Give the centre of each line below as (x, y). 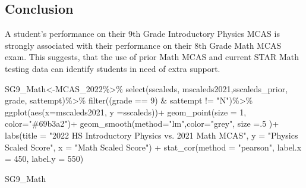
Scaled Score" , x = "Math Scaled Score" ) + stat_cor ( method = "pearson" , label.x (153, 147)
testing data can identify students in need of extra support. (113, 68)
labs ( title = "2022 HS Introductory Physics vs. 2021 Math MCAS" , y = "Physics (152, 135)
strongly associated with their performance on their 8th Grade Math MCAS (143, 45)
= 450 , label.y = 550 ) (44, 159)
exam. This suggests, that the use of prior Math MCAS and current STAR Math (152, 57)
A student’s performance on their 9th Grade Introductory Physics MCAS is (142, 34)
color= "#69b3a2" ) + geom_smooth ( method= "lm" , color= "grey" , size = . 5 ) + (142, 123)
